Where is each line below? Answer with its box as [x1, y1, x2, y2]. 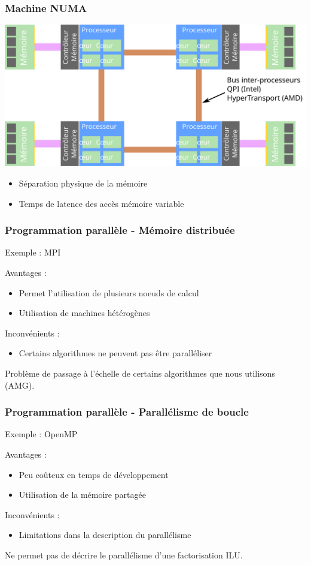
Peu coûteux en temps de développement [19, 468, 169, 480]
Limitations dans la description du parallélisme [19, 528, 191, 541]
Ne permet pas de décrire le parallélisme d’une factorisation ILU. [5, 549, 243, 561]
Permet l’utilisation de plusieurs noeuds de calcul [19, 286, 199, 299]
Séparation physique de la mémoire [19, 177, 148, 190]
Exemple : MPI [5, 246, 61, 259]
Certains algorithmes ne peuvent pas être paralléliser [19, 347, 212, 359]
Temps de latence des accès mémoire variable [19, 197, 184, 209]
